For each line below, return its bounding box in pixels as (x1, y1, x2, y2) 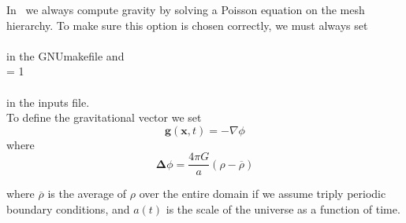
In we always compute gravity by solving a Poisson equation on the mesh (6, 2, 365, 17)
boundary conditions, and (6, 201, 130, 217)
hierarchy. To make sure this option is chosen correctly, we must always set (6, 16, 368, 33)
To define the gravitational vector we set (6, 109, 202, 126)
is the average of (47, 185, 127, 202)
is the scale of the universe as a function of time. (166, 201, 400, 217)
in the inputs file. (6, 93, 90, 110)
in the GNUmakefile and (6, 47, 125, 64)
